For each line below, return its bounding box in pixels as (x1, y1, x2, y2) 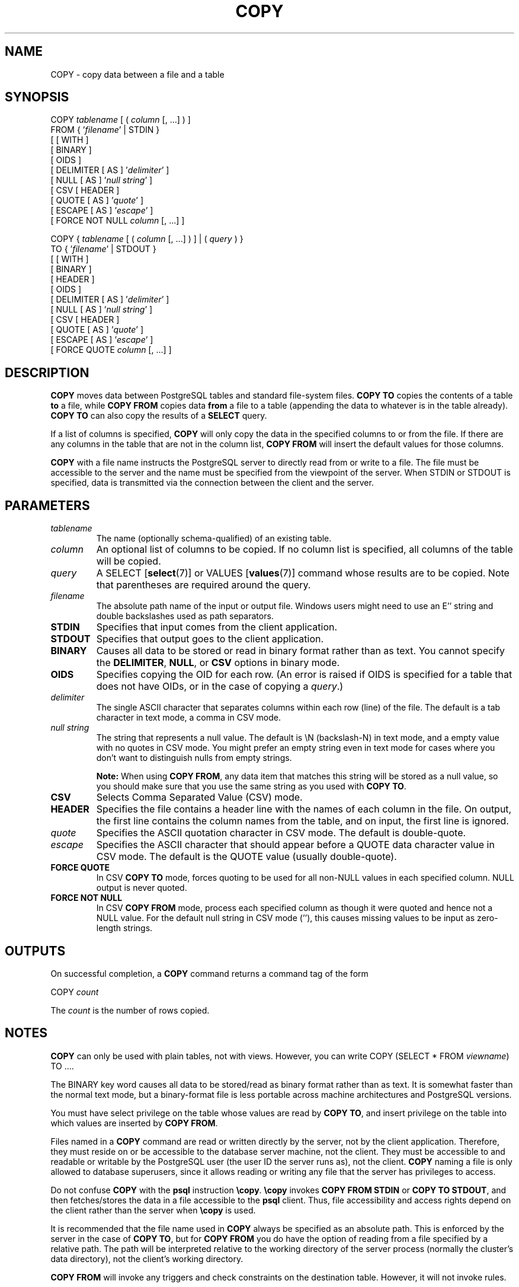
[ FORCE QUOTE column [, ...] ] (50, 345, 172, 355)
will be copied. (96, 555, 161, 568)
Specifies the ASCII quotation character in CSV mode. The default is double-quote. (96, 827, 466, 839)
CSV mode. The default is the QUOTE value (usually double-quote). (96, 850, 397, 863)
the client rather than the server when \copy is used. (50, 1205, 256, 1215)
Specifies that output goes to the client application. (96, 633, 324, 645)
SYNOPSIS (5, 90, 69, 105)
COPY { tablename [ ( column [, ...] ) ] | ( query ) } (50, 234, 244, 244)
